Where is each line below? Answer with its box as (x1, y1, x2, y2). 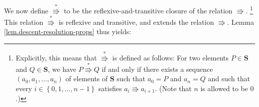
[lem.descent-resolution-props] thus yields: (4, 26, 131, 37)
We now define (4, 5, 49, 15)
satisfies (98, 83, 122, 93)
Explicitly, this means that (15, 52, 97, 62)
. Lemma (227, 16, 254, 27)
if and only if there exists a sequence (102, 63, 213, 74)
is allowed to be (200, 83, 248, 93)
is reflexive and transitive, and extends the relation (58, 16, 214, 27)
